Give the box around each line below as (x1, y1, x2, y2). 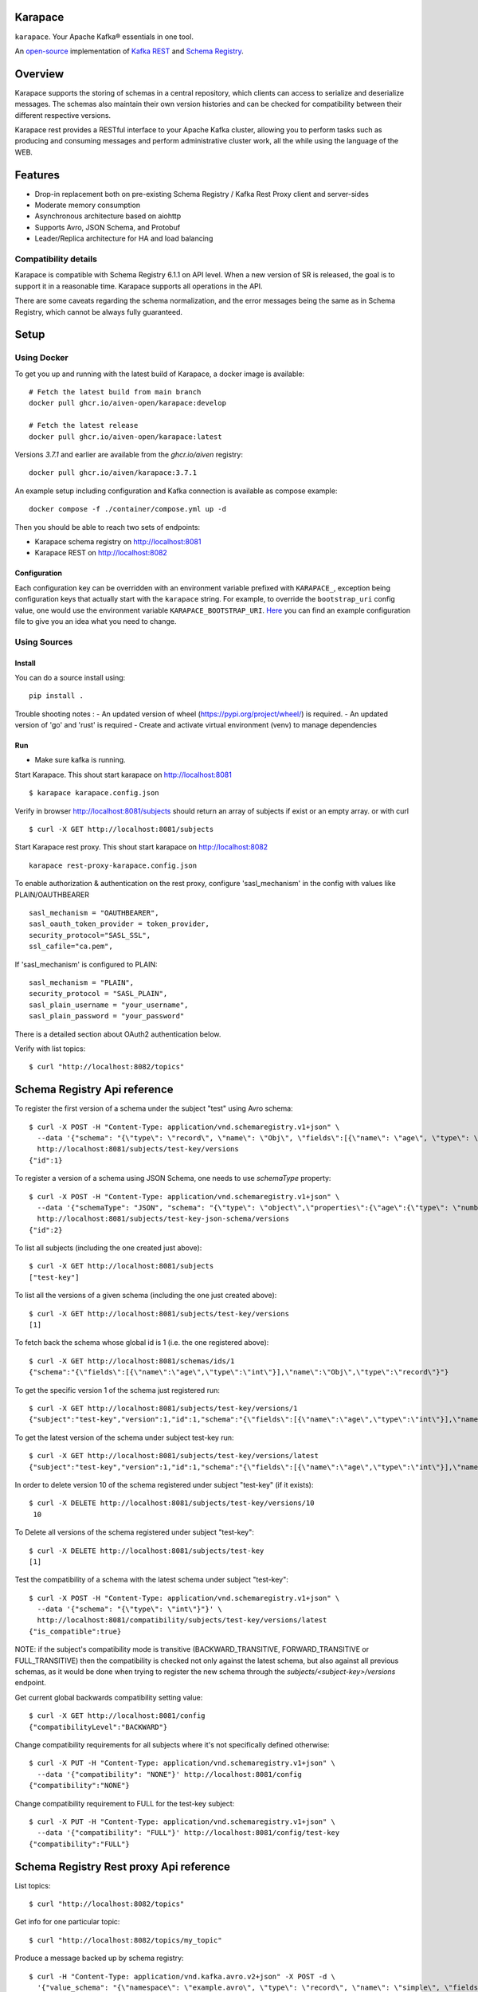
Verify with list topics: (14, 1044, 86, 1053)
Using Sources (14, 636, 73, 647)
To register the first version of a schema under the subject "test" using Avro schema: (14, 1104, 294, 1113)
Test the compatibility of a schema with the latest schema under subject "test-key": (14, 1574, 288, 1585)
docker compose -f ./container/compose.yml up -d (29, 504, 227, 514)
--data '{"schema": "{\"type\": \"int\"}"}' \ (37, 1605, 222, 1614)
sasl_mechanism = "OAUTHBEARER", (29, 908, 159, 917)
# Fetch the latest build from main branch (29, 387, 202, 397)
